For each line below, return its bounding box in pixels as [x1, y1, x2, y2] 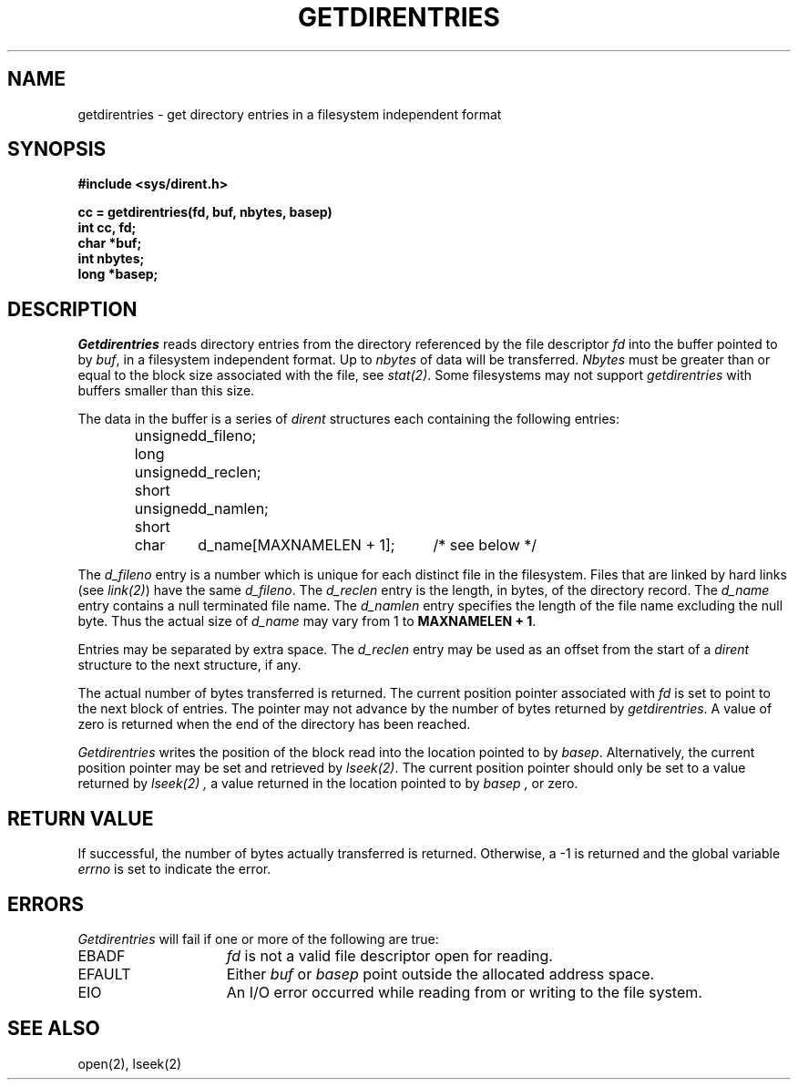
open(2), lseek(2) [77, 1055, 182, 1072]
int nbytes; [77, 251, 145, 267]
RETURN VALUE [7, 806, 154, 830]
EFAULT [77, 964, 131, 983]
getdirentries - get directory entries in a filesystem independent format [77, 106, 502, 122]
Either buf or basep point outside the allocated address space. [226, 964, 655, 983]
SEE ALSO [7, 1017, 100, 1041]
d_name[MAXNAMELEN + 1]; [198, 536, 395, 555]
